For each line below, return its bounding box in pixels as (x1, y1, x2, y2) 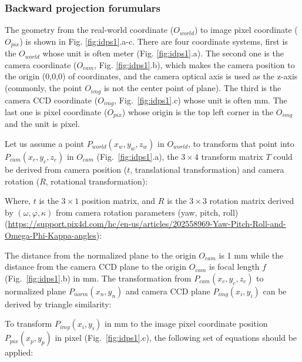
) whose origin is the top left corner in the (122, 105, 274, 118)
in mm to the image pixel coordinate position (105, 317, 268, 330)
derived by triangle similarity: (5, 297, 112, 310)
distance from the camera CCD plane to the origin (5, 260, 187, 273)
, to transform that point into (188, 138, 294, 149)
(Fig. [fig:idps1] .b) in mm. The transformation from (5, 271, 192, 284)
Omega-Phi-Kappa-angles (5, 229, 96, 241)
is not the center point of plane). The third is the (103, 82, 281, 94)
